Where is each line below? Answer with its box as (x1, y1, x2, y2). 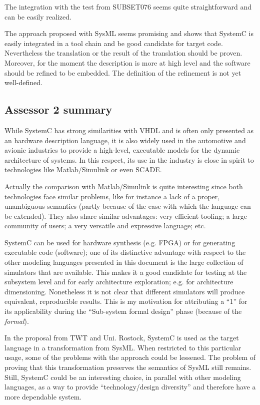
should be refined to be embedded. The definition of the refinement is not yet (4, 67, 241, 78)
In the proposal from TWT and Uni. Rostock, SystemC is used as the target (4, 332, 239, 343)
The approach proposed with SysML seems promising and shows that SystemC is (4, 28, 253, 39)
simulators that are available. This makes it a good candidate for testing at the (4, 266, 247, 277)
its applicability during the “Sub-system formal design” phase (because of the (4, 306, 242, 316)
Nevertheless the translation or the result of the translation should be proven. (4, 48, 242, 58)
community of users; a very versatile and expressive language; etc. (4, 220, 206, 231)
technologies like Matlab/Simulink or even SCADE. (4, 164, 162, 175)
